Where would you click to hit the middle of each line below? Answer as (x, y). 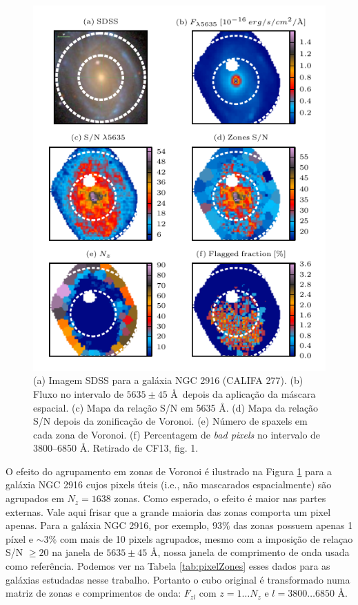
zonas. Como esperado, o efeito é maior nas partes (220, 498)
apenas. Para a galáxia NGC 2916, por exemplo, (108, 525)
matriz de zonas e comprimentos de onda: (93, 593)
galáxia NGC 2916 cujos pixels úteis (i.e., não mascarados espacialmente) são (169, 484)
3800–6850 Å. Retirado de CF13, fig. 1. (116, 448)
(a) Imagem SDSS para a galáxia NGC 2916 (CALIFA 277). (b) (168, 380)
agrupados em (35, 498)
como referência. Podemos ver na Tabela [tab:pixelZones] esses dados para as (168, 566)
